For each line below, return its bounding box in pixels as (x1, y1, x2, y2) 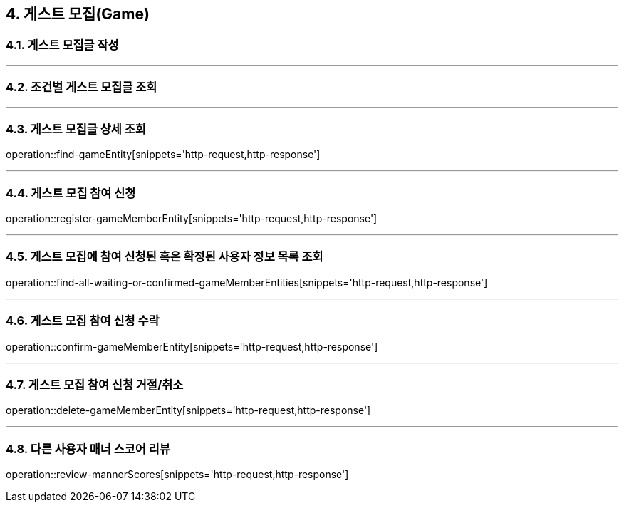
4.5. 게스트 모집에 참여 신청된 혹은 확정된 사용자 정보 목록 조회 (6, 249, 323, 264)
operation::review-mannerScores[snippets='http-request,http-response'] (6, 468, 349, 481)
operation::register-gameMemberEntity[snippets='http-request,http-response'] (6, 212, 378, 225)
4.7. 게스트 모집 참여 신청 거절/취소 (6, 377, 184, 392)
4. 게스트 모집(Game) (6, 5, 150, 23)
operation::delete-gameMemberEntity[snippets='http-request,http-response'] (6, 404, 371, 417)
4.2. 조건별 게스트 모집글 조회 (6, 80, 157, 95)
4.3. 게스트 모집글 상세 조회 (6, 121, 146, 136)
